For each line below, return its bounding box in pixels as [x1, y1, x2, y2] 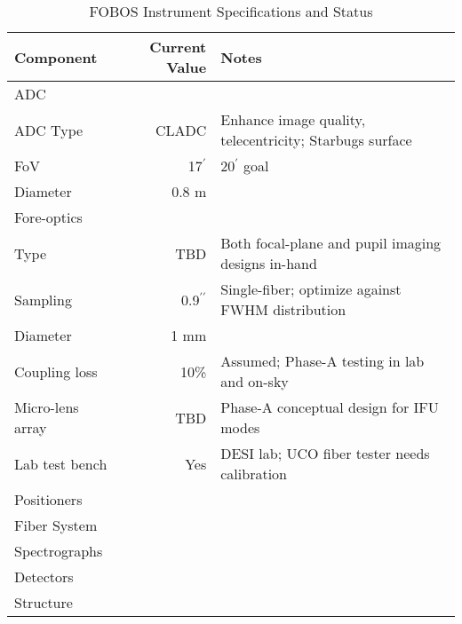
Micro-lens [14, 397, 79, 417]
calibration [220, 463, 287, 484]
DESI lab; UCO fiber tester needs [220, 443, 430, 463]
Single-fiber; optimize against [220, 279, 402, 299]
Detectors [14, 566, 74, 587]
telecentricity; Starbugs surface [220, 130, 412, 150]
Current [149, 36, 207, 57]
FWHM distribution [220, 299, 346, 320]
